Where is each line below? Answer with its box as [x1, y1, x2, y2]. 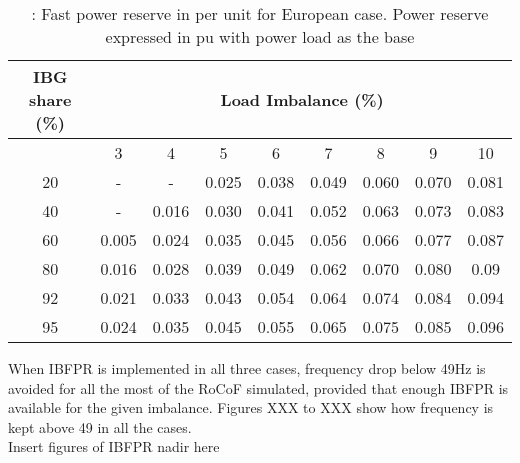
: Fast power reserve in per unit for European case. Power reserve [31, 2, 489, 25]
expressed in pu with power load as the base [105, 25, 415, 48]
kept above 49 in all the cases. [8, 416, 192, 437]
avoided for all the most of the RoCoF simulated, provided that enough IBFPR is [8, 377, 509, 398]
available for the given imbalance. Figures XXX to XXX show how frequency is [8, 397, 494, 418]
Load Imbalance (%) [220, 88, 384, 111]
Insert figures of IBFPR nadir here [8, 436, 220, 457]
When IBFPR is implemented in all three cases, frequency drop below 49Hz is [8, 358, 486, 378]
